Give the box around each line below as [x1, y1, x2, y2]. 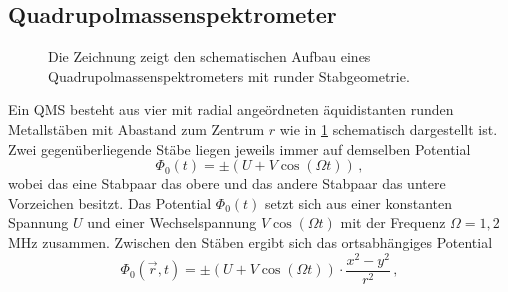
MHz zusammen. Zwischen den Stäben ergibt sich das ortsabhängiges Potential [8, 231, 493, 252]
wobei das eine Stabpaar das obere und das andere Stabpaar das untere [8, 173, 446, 194]
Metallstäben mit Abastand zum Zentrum [8, 118, 265, 139]
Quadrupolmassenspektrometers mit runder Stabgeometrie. [48, 65, 410, 86]
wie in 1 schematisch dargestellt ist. [279, 118, 498, 139]
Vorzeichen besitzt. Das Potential [8, 192, 212, 213]
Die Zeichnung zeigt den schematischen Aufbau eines [48, 46, 371, 67]
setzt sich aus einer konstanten [265, 192, 453, 213]
